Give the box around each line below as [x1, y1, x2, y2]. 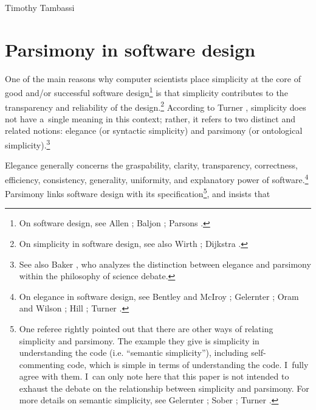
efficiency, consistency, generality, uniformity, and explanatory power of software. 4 [5, 171, 309, 186]
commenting [19, 358, 65, 370]
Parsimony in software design [5, 36, 256, 61]
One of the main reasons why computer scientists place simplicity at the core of [5, 72, 301, 85]
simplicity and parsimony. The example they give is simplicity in [19, 334, 259, 347]
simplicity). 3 [5, 137, 50, 151]
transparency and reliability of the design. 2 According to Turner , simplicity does [5, 99, 306, 113]
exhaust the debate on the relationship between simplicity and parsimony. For [19, 381, 309, 394]
